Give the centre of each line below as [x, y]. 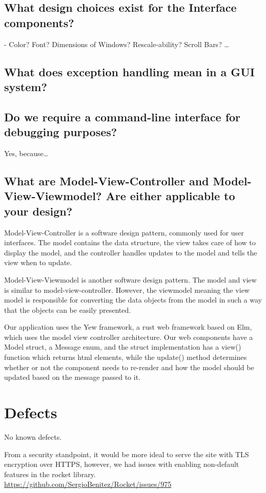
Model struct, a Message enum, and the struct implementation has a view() [123, 347]
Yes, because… [26, 153]
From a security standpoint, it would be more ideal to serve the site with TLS [127, 454]
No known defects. [33, 436]
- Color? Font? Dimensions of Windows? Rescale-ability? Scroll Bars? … [117, 44]
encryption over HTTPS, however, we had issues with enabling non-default [122, 464]
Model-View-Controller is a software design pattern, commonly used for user [124, 232]
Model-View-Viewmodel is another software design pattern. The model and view [130, 279]
